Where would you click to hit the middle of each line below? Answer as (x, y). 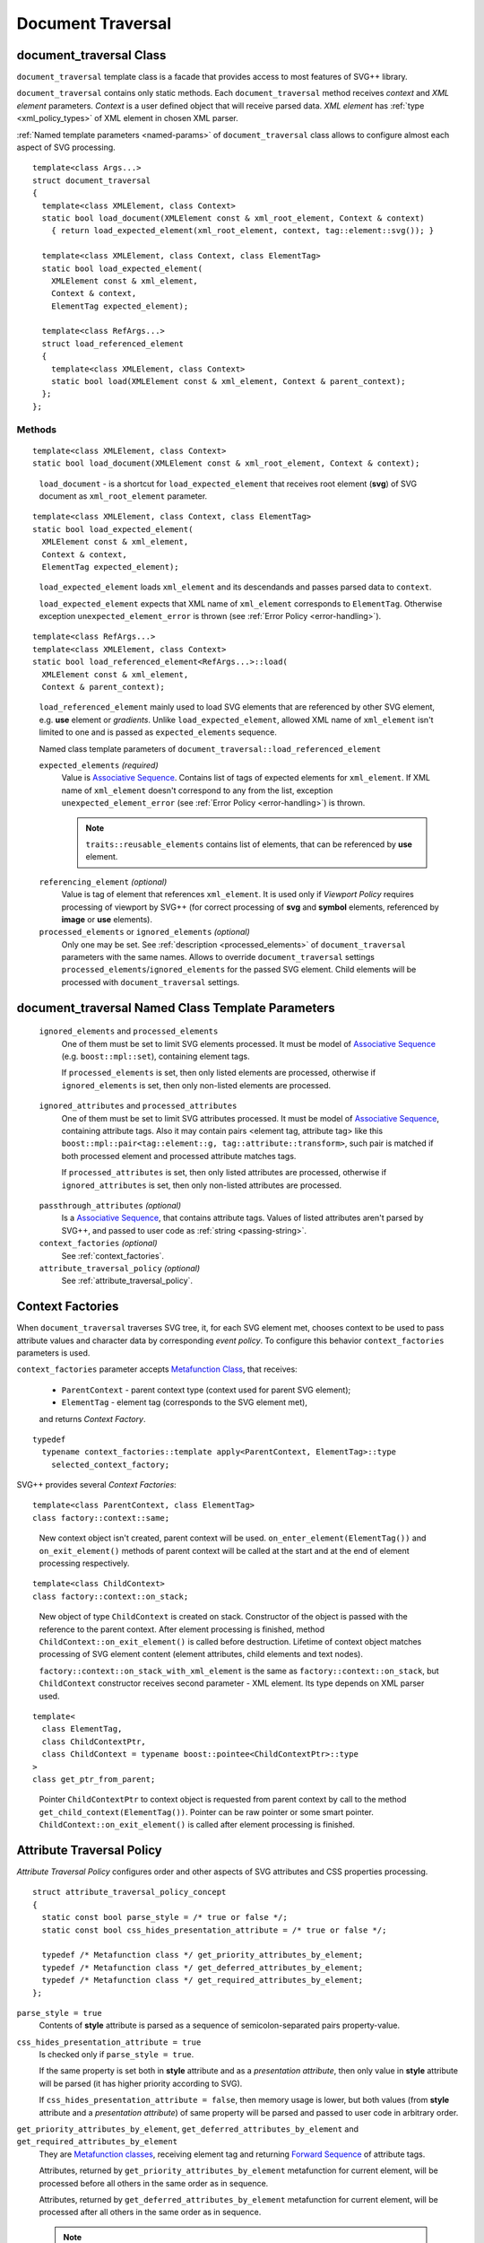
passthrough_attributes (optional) (110, 1205)
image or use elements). (107, 919)
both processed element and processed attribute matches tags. (179, 1156)
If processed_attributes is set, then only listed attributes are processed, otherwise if (224, 1173)
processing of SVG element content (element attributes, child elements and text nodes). (201, 1654)
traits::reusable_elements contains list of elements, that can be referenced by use (249, 844)
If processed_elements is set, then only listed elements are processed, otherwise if (219, 1073)
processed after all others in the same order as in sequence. (150, 2212)
